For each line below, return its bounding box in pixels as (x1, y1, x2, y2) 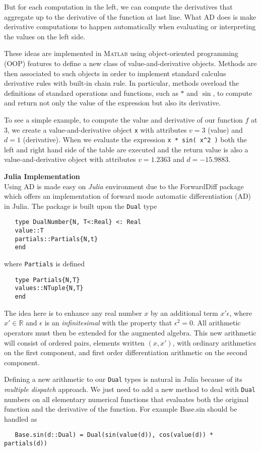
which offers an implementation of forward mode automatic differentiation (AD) (4, 191, 251, 201)
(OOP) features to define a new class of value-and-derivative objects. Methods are (4, 58, 257, 68)
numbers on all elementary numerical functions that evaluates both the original (4, 393, 249, 404)
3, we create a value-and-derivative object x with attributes (4, 124, 187, 135)
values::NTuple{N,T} (15, 285, 84, 292)
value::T (15, 227, 44, 235)
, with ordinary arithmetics (172, 337, 256, 348)
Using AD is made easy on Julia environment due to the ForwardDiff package (4, 181, 244, 191)
